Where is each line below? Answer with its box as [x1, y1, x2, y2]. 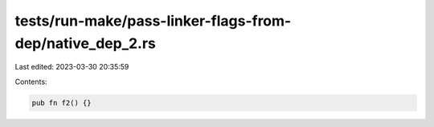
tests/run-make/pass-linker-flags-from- [14, 12, 292, 30]
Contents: [14, 77, 47, 86]
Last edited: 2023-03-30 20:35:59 [14, 62, 129, 72]
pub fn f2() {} [31, 98, 92, 107]
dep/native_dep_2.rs [14, 34, 157, 52]
